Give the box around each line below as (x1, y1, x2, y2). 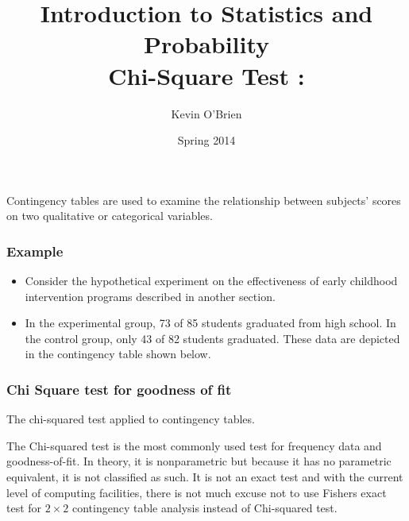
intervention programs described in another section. (25, 288, 276, 304)
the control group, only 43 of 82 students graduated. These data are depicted (25, 330, 400, 346)
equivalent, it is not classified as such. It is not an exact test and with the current (6, 469, 403, 485)
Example (6, 241, 64, 260)
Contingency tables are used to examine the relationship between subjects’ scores (6, 191, 401, 208)
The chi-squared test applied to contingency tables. (6, 411, 255, 427)
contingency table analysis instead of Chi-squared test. (71, 500, 338, 516)
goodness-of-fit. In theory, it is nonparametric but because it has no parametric (6, 453, 392, 469)
